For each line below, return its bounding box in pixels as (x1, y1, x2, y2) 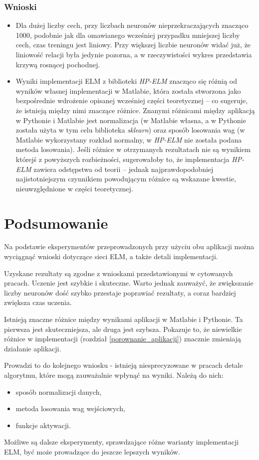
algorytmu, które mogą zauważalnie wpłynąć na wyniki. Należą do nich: (4, 369, 224, 380)
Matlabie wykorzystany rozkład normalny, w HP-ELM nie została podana (15, 134, 242, 145)
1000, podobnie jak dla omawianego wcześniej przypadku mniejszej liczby (15, 29, 240, 40)
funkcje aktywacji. (15, 420, 71, 430)
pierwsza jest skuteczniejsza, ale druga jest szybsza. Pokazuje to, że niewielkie (4, 323, 242, 334)
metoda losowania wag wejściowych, (15, 403, 125, 414)
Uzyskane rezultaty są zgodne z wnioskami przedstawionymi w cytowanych (4, 268, 233, 278)
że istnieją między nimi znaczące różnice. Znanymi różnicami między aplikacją (15, 105, 255, 115)
